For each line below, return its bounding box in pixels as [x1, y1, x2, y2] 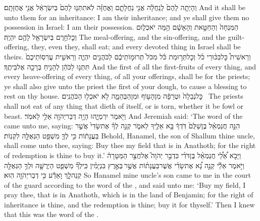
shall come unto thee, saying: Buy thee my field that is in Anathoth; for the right [4, 140, 256, 151]
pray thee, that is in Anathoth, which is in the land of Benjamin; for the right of [4, 189, 253, 200]
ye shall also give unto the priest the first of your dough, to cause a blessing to [4, 81, 247, 91]
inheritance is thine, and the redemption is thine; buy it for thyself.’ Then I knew [4, 199, 255, 209]
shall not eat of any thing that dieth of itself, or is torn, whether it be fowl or [4, 100, 244, 111]
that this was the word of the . [4, 209, 99, 219]
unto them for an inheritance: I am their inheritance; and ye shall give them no [4, 12, 249, 22]
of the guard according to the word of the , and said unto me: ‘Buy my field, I [4, 179, 246, 190]
